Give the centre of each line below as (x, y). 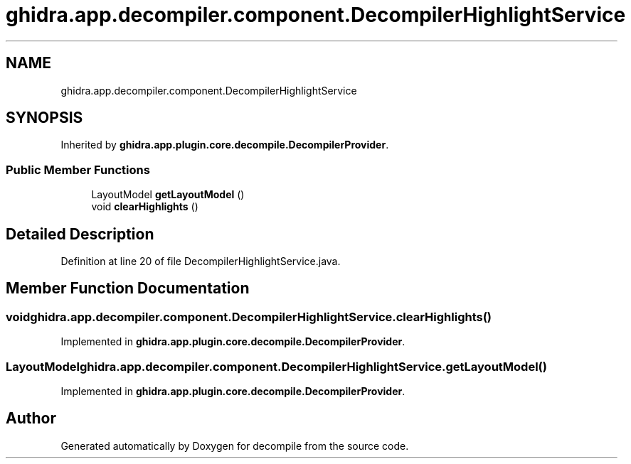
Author (31, 419)
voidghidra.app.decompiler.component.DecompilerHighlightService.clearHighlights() (249, 317)
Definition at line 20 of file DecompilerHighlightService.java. (201, 261)
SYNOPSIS (44, 118)
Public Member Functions (78, 169)
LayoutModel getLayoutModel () (168, 195)
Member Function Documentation (128, 288)
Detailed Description (80, 234)
